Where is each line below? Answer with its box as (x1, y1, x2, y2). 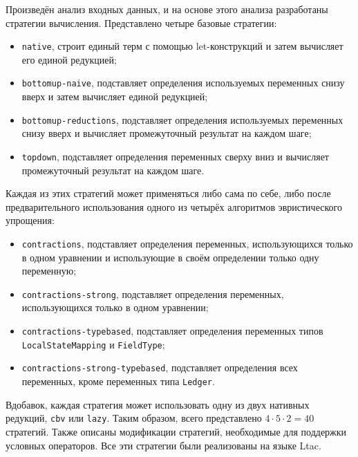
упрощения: (6, 213, 55, 227)
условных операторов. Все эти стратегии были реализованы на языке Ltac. (6, 438, 321, 452)
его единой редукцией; (21, 52, 117, 66)
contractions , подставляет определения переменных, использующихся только (21, 236, 353, 250)
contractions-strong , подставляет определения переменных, (21, 286, 284, 301)
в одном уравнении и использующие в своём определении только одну (21, 250, 319, 264)
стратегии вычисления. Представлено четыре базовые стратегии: (6, 15, 277, 30)
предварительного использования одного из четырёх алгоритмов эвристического (6, 199, 342, 214)
